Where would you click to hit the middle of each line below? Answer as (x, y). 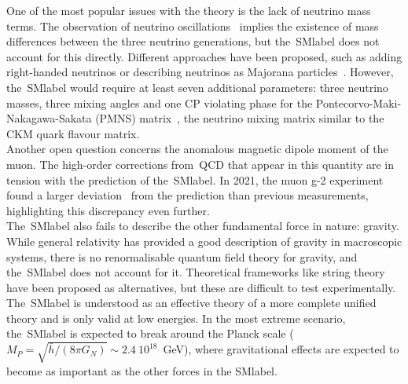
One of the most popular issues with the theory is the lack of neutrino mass (189, 10)
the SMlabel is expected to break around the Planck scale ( (150, 333)
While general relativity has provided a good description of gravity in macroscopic (204, 241)
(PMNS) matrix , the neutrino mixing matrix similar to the (240, 118)
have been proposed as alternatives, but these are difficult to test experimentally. (201, 287)
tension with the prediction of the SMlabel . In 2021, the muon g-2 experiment (195, 179)
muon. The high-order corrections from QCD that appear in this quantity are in (200, 164)
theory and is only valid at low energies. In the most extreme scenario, (176, 318)
